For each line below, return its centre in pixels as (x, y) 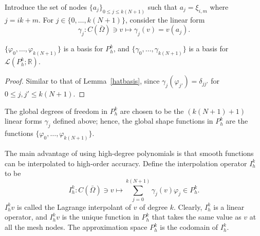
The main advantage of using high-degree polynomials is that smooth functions (129, 153)
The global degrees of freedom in (56, 111)
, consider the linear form (165, 19)
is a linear (229, 207)
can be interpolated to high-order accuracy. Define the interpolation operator (126, 163)
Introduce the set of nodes (46, 7)
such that (162, 7)
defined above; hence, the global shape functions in (133, 121)
